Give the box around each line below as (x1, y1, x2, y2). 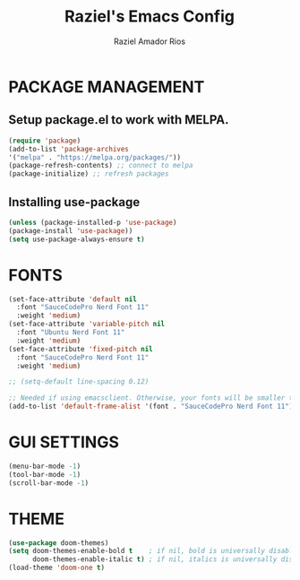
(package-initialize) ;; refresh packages (8, 169, 169, 178)
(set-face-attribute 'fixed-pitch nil (8, 344, 153, 353)
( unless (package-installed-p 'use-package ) (8, 218, 177, 227)
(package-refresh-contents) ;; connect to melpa (8, 161, 193, 170)
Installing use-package (8, 195, 141, 210)
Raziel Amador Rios (114, 36, 185, 47)
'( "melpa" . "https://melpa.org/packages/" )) (8, 152, 181, 162)
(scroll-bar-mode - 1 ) (8, 478, 90, 488)
